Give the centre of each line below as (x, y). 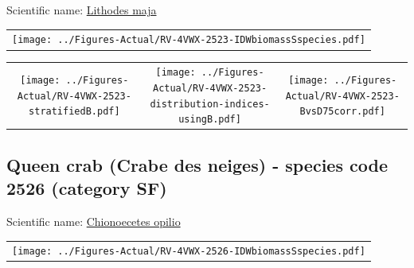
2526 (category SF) (87, 188)
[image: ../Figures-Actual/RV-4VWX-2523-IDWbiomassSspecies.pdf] (189, 40)
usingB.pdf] (210, 120)
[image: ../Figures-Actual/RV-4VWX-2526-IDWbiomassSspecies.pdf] (189, 252)
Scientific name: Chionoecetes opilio (94, 221)
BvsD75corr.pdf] (342, 112)
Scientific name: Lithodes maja (82, 10)
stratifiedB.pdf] (74, 112)
